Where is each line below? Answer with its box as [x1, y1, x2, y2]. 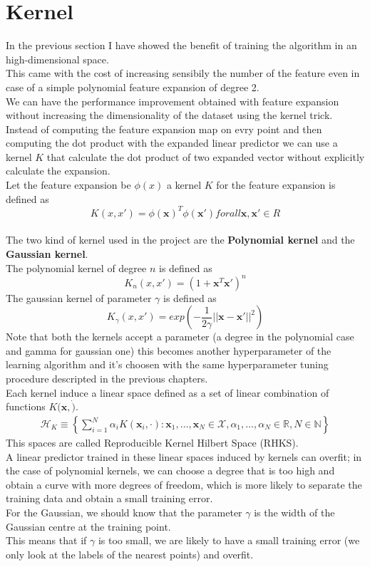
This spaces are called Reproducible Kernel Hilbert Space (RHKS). [6, 435, 299, 450]
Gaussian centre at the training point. [6, 519, 171, 534]
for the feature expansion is [216, 177, 336, 192]
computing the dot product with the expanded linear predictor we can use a [6, 135, 338, 150]
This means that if [6, 533, 87, 548]
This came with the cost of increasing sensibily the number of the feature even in [6, 66, 360, 80]
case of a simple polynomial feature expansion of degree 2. [6, 79, 259, 94]
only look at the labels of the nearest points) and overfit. [6, 546, 254, 561]
